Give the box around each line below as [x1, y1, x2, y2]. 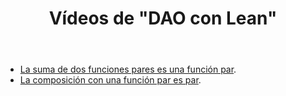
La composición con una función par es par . [19, 74, 202, 86]
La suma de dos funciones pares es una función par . [19, 63, 237, 76]
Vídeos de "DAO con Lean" [48, 7, 278, 30]
